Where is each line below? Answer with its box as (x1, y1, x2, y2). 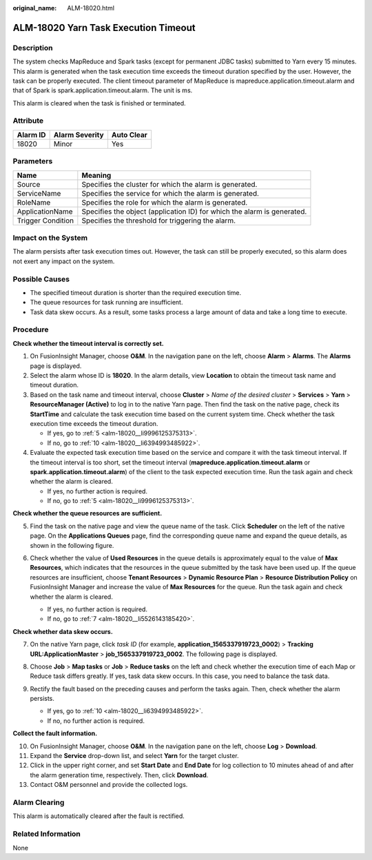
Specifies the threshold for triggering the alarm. (81, 216, 236, 225)
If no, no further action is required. (47, 717, 145, 725)
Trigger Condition (17, 216, 74, 225)
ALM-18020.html (67, 4, 115, 12)
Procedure (12, 325, 49, 334)
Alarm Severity (53, 130, 104, 139)
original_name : (12, 4, 57, 12)
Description (12, 43, 53, 52)
